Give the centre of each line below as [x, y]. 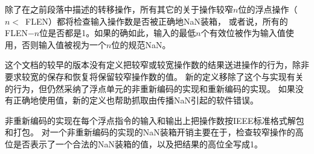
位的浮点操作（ [268, 9]
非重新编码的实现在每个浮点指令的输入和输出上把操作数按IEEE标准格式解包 [155, 120]
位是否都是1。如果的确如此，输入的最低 [118, 33]
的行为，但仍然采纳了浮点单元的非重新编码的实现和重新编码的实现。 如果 [150, 88]
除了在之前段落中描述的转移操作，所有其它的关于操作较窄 [119, 9]
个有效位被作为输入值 [243, 33]
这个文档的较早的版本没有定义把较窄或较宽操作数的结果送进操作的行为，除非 [157, 65]
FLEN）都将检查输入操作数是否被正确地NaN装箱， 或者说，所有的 [157, 21]
